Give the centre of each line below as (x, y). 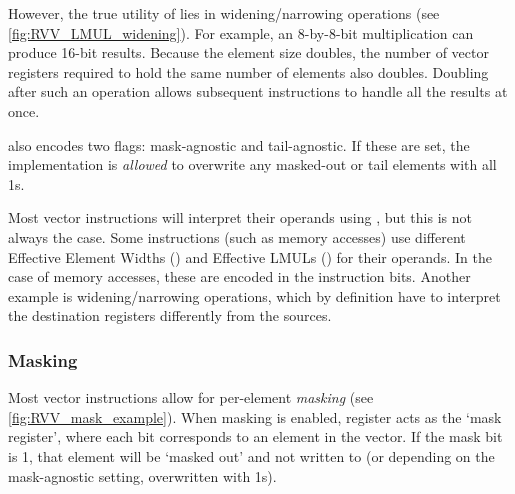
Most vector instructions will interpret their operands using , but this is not (240, 217)
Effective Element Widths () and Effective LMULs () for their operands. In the (250, 256)
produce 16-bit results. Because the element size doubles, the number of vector (248, 52)
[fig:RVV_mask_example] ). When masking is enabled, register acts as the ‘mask (255, 416)
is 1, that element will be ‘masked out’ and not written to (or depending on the (251, 455)
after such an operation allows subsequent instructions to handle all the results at (258, 91)
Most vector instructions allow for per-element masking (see (191, 397)
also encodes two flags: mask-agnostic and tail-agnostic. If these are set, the (239, 144)
